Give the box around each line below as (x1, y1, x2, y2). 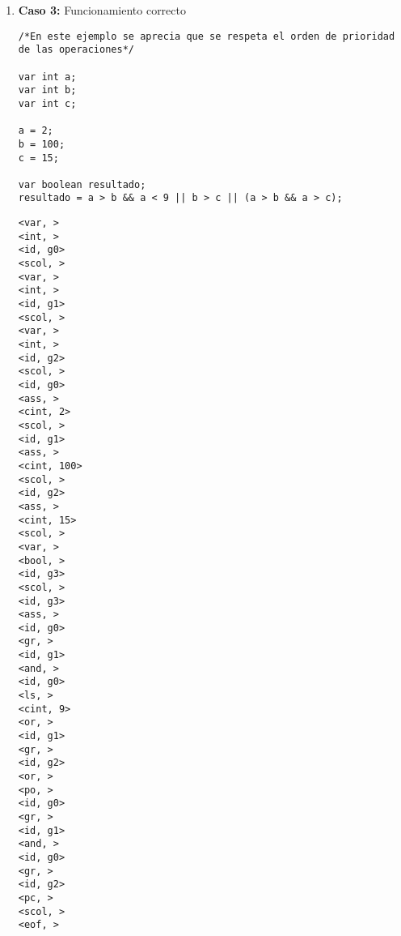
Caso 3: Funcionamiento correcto (18, 2, 186, 18)
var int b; (18, 84, 77, 96)
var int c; (18, 97, 77, 109)
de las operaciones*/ (18, 44, 134, 56)
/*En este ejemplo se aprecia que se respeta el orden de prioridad (18, 30, 395, 42)
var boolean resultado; (18, 178, 146, 190)
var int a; (18, 71, 77, 83)
